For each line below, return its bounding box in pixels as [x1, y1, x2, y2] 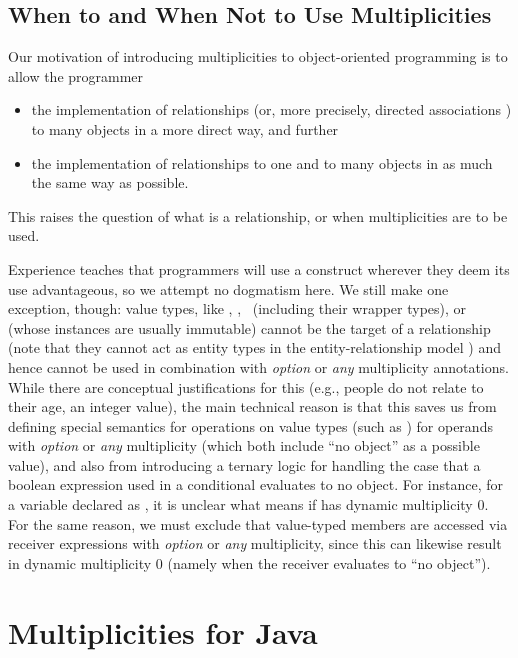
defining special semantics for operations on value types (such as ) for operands [8, 415, 493, 436]
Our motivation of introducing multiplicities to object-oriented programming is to [8, 46, 508, 67]
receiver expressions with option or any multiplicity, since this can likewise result [8, 533, 502, 554]
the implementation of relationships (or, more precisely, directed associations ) [31, 99, 512, 120]
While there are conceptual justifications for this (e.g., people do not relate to [8, 376, 484, 397]
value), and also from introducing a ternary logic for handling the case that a [8, 454, 481, 475]
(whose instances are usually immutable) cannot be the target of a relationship [8, 317, 491, 338]
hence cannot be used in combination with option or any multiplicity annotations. [8, 356, 509, 377]
